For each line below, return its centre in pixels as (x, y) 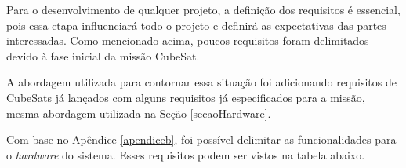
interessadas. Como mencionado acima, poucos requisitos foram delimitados (188, 40)
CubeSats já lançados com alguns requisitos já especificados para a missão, (186, 97)
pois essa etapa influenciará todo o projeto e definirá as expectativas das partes (196, 25)
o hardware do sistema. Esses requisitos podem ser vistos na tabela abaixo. (186, 154)
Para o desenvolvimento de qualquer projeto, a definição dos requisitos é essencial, (203, 9)
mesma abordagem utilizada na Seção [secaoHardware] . (139, 113)
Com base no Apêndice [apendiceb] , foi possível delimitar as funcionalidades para (201, 139)
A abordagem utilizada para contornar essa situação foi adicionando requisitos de (201, 82)
